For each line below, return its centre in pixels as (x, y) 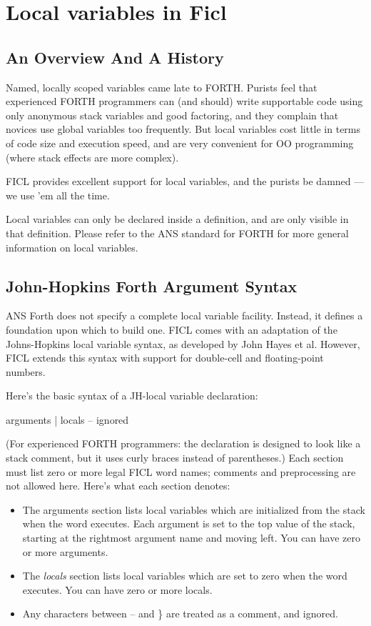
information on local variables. (72, 247)
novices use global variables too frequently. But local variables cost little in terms (183, 129)
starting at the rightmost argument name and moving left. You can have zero (191, 538)
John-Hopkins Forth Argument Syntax (152, 285)
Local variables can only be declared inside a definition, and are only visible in (177, 219)
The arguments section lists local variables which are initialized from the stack (194, 509)
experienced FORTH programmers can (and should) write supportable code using (184, 101)
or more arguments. (65, 551)
